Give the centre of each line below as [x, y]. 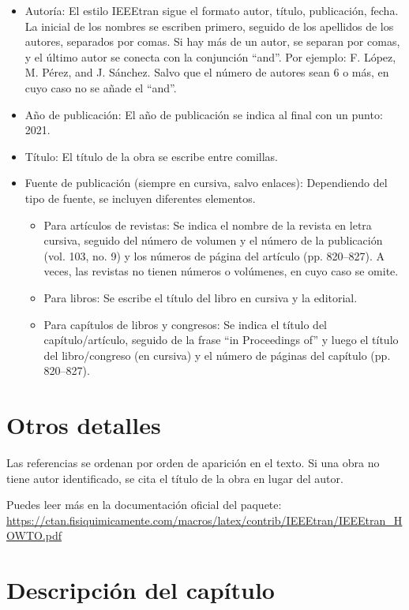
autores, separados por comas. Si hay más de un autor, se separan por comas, [212, 41]
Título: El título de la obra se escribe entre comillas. [151, 156]
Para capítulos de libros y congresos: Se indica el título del [185, 324]
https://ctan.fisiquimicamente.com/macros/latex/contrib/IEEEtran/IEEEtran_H [204, 520]
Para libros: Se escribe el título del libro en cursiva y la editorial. [201, 297]
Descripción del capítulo [141, 590]
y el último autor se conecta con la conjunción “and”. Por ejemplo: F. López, [210, 56]
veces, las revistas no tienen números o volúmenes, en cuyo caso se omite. [221, 271]
